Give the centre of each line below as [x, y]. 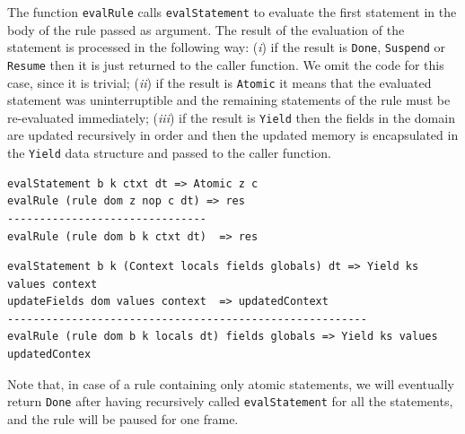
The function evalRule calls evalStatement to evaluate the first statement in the [232, 12]
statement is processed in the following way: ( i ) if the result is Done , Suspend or [227, 47]
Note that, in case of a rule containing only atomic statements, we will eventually [231, 383]
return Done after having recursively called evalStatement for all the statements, [230, 401]
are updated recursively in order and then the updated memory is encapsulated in [233, 135]
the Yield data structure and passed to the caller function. [169, 153]
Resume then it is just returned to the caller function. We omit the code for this [226, 64]
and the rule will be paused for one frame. [123, 418]
